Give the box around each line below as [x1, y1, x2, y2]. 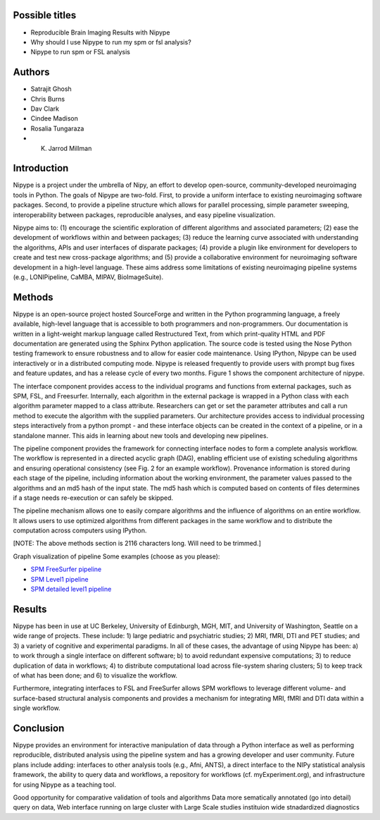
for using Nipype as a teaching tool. [13, 780, 116, 789]
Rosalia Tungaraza [30, 124, 84, 133]
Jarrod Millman [48, 144, 92, 152]
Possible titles [13, 9, 77, 21]
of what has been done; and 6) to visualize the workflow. [13, 671, 178, 680]
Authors [13, 66, 50, 78]
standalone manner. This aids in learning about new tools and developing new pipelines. [13, 431, 269, 440]
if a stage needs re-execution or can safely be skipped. [13, 494, 174, 502]
